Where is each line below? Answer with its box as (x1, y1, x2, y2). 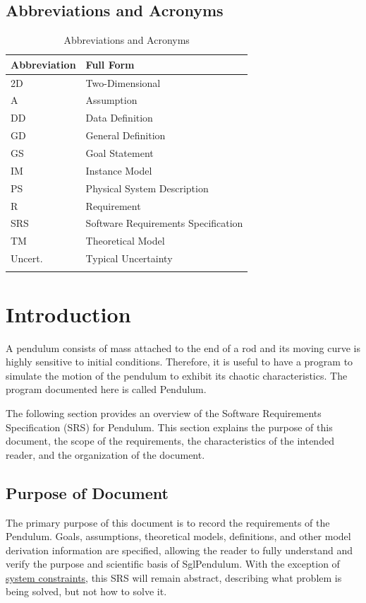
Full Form (85, 57, 135, 71)
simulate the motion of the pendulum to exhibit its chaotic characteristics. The (6, 368, 348, 382)
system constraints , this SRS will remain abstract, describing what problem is (6, 570, 342, 585)
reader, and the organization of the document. (6, 447, 205, 462)
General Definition (85, 128, 166, 143)
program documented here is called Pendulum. (6, 382, 207, 397)
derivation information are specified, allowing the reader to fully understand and (6, 542, 353, 557)
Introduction (6, 299, 131, 328)
